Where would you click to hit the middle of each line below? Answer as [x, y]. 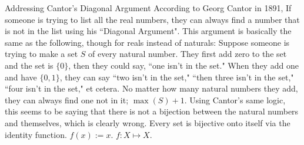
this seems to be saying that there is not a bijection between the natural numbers [152, 111]
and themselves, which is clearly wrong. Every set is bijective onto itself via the [148, 122]
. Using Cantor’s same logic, [235, 100]
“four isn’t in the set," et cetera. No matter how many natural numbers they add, [151, 88]
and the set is [29, 65]
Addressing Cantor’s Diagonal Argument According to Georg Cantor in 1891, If [148, 8]
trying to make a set [41, 54]
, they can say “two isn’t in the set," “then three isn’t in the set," [177, 77]
